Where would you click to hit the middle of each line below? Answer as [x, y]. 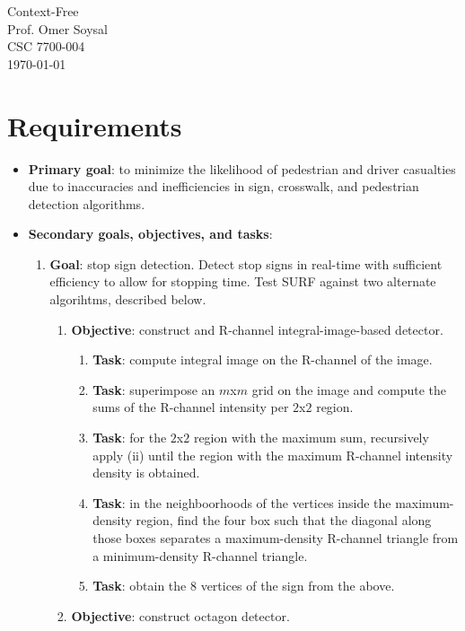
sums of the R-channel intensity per [191, 407]
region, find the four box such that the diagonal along [284, 520]
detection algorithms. [87, 203]
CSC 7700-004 [46, 46]
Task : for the [130, 438]
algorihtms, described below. [128, 299]
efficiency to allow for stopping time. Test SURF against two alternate [243, 281]
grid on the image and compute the [349, 389]
